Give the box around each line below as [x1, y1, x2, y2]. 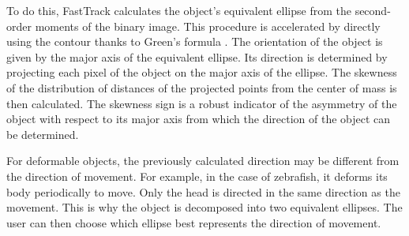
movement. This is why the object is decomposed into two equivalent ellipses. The [6, 199, 403, 215]
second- [355, 2, 391, 18]
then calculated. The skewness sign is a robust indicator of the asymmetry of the [6, 95, 397, 111]
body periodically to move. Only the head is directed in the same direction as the [6, 183, 400, 200]
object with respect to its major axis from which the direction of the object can [6, 111, 391, 127]
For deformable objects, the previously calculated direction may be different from [6, 152, 400, 169]
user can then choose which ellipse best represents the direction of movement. [6, 214, 381, 230]
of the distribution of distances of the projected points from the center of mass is [6, 79, 397, 96]
